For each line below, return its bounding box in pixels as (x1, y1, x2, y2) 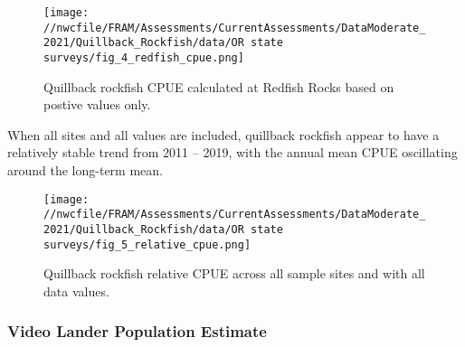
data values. (43, 281, 109, 300)
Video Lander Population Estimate (7, 320, 267, 342)
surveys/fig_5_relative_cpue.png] (43, 238, 251, 251)
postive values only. (43, 95, 151, 114)
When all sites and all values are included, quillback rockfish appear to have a (7, 125, 440, 144)
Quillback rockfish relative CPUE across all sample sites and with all (43, 264, 425, 283)
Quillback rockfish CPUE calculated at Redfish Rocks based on (43, 77, 394, 96)
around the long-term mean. (7, 161, 163, 179)
